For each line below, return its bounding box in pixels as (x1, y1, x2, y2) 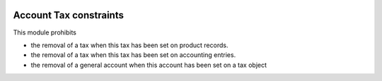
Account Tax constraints (13, 9, 124, 21)
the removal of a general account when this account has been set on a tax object (30, 61, 267, 69)
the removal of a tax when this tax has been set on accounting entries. (30, 51, 236, 59)
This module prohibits (13, 28, 77, 37)
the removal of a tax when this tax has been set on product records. (30, 41, 228, 49)
